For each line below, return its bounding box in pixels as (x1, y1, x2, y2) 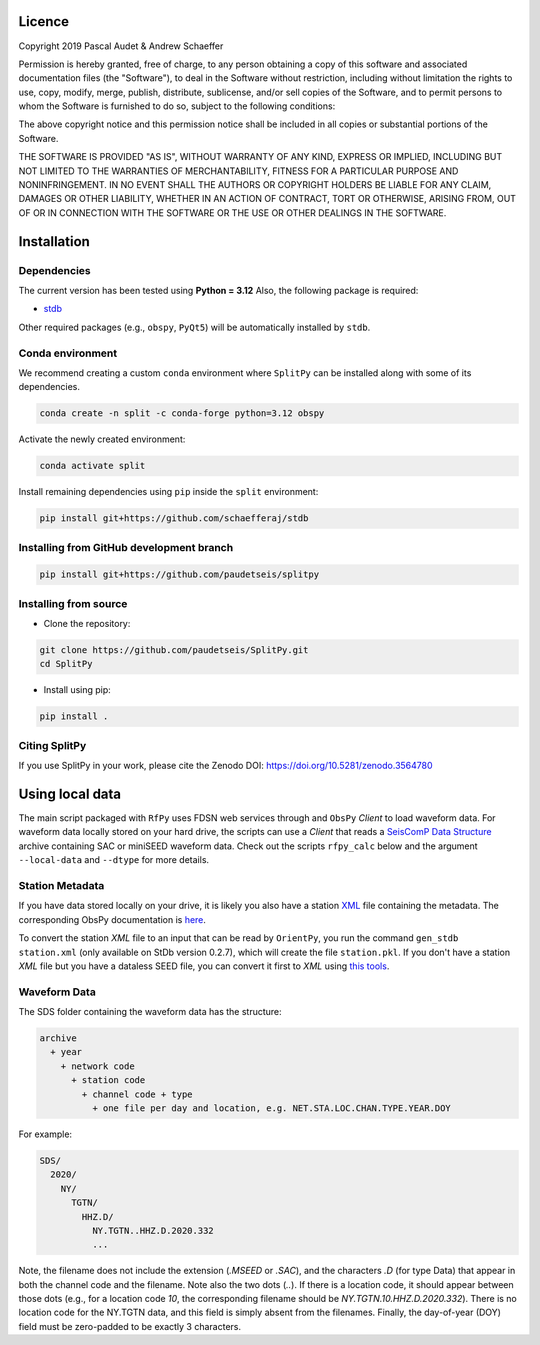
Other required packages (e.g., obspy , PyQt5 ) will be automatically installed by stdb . (18, 321, 371, 333)
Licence (18, 13, 70, 30)
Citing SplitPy (18, 738, 87, 752)
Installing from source (18, 596, 128, 610)
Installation (18, 233, 90, 250)
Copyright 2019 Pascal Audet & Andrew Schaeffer (18, 40, 224, 52)
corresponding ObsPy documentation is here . (18, 913, 207, 925)
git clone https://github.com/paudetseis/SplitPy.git (39, 645, 309, 656)
